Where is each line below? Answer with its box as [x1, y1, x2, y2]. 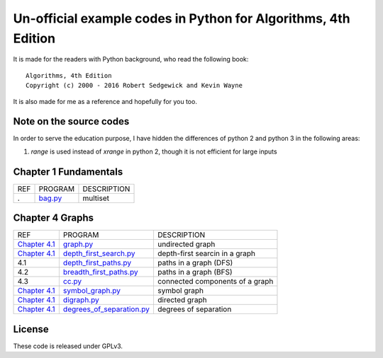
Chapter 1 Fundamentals [13, 166, 123, 178]
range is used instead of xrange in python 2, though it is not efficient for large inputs [30, 147, 277, 156]
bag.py [38, 193, 62, 203]
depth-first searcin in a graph [157, 248, 255, 258]
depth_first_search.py [62, 248, 135, 258]
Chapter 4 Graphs [13, 212, 94, 224]
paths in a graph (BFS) [157, 267, 233, 277]
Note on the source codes [13, 115, 130, 127]
